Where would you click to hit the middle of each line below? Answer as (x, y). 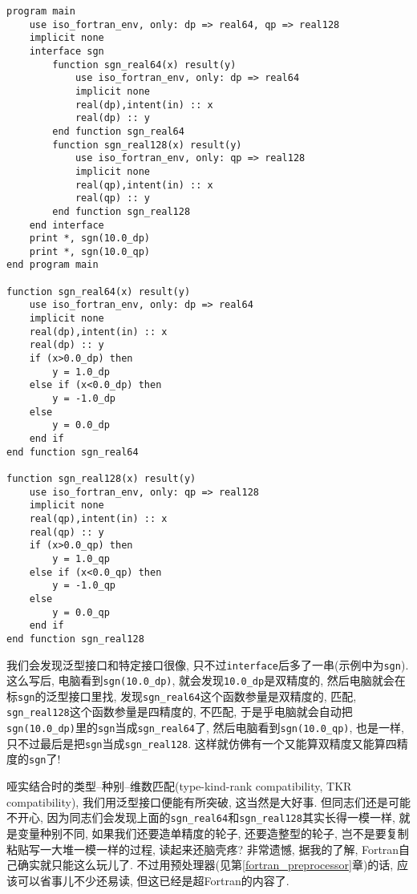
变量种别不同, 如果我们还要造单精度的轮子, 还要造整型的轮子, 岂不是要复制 (213, 833)
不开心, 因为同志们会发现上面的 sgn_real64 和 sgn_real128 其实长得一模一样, (201, 817)
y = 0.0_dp (81, 425)
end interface (67, 225)
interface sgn (67, 51)
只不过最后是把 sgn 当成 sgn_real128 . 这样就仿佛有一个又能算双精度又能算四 (202, 743)
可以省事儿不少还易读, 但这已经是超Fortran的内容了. (153, 880)
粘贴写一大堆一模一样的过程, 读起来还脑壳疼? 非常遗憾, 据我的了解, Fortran (203, 849)
